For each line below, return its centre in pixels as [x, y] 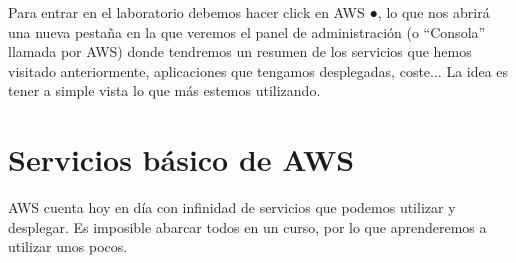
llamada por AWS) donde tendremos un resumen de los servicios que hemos [240, 51]
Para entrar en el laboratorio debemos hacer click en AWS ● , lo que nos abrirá [249, 12]
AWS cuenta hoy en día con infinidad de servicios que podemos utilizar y [232, 207]
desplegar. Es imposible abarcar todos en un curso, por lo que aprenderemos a [247, 226]
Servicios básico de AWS [181, 159]
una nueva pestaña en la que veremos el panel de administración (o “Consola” [247, 31]
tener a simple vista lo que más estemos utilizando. [164, 90]
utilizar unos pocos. [68, 246]
